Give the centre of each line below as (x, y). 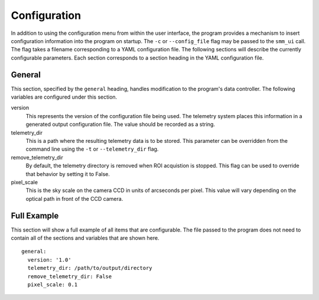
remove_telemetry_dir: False (70, 276)
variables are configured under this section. (64, 97)
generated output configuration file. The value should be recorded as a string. (121, 125)
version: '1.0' (49, 260)
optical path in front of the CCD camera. (74, 198)
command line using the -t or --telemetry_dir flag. (92, 149)
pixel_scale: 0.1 (53, 284)
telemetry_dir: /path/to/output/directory (90, 268)
